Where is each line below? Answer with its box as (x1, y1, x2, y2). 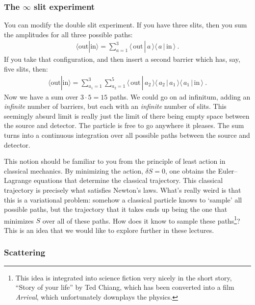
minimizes (4, 215, 34, 226)
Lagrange (4, 175, 32, 185)
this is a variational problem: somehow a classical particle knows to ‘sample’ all (4, 194, 242, 204)
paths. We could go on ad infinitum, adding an (109, 91, 251, 102)
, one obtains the (165, 165, 216, 176)
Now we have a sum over (4, 91, 78, 102)
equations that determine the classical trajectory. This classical (33, 175, 223, 185)
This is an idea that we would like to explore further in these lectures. (4, 225, 214, 235)
